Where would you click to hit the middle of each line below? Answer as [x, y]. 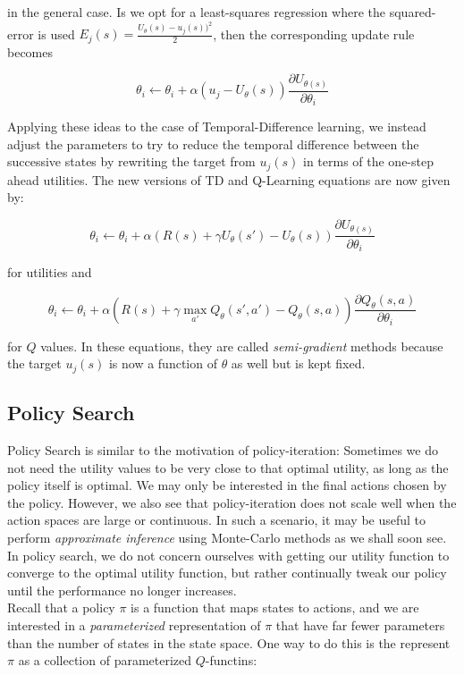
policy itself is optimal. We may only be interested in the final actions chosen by [227, 485]
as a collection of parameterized [105, 660]
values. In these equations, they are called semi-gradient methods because [242, 346]
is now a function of [163, 363]
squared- [413, 12]
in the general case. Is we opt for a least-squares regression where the [197, 12]
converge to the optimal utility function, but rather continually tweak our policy [227, 573]
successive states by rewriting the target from [131, 161]
